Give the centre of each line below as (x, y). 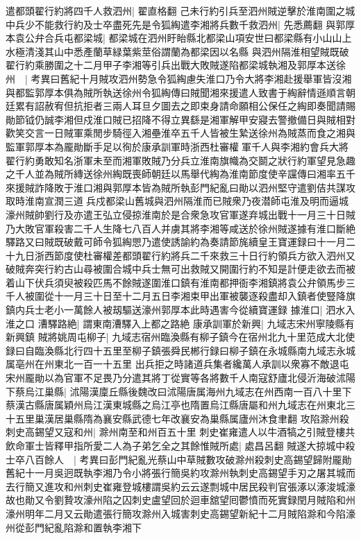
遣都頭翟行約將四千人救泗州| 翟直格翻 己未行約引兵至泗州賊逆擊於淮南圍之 (176, 10)
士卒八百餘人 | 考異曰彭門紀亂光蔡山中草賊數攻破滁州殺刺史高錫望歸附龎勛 (179, 459)
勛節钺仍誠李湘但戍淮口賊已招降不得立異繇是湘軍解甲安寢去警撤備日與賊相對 (180, 119)
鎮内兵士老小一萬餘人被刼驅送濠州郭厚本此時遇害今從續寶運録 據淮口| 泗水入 (180, 310)
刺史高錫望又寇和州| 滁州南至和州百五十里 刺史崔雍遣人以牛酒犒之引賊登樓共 (180, 432)
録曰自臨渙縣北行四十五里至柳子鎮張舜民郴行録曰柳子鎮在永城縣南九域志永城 (180, 350)
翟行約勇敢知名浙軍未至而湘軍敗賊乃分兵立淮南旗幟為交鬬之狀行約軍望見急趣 (180, 160)
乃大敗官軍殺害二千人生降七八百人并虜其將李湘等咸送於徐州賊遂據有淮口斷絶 (180, 228)
